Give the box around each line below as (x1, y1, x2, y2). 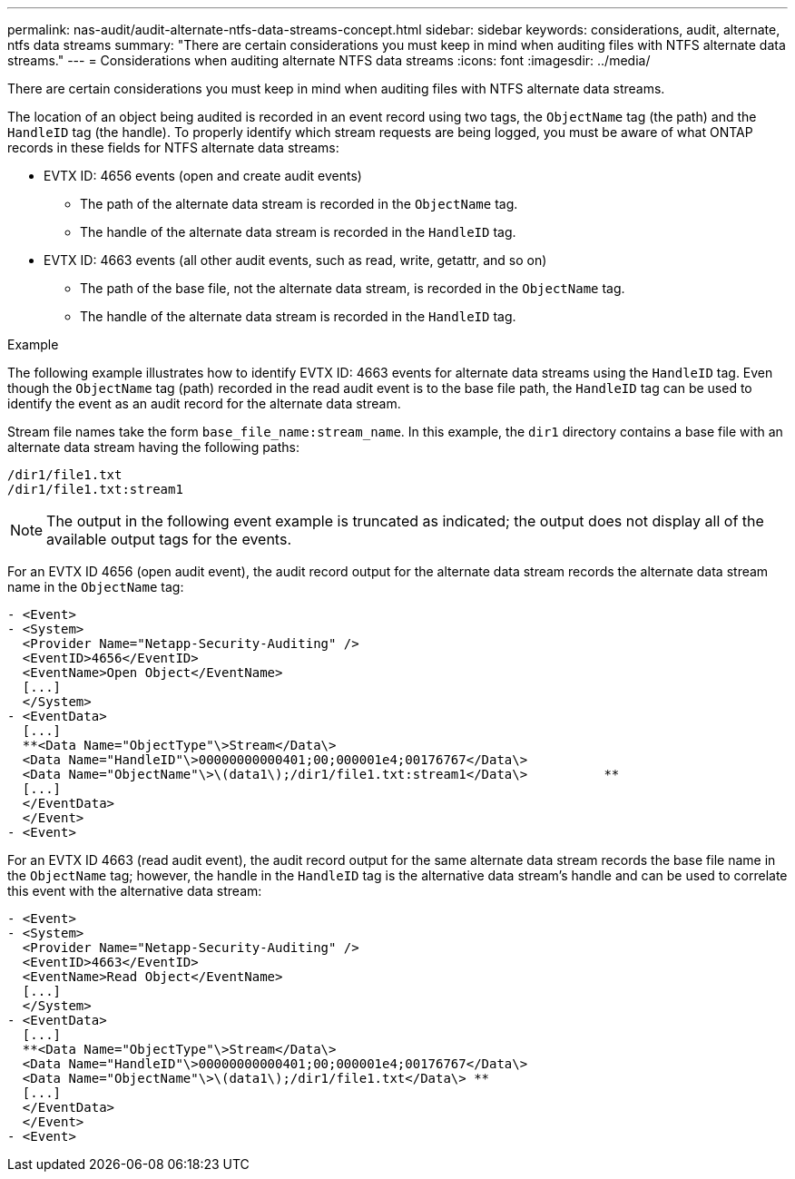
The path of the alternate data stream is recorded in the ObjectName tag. (80, 196, 518, 211)
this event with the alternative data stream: (7, 883, 262, 899)
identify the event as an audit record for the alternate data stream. (7, 396, 401, 411)
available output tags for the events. (46, 530, 291, 548)
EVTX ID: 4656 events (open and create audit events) (44, 168, 362, 183)
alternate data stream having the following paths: (7, 439, 300, 455)
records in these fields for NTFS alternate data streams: (7, 140, 339, 155)
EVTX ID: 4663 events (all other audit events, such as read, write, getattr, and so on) (44, 252, 547, 268)
